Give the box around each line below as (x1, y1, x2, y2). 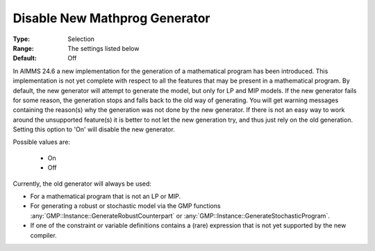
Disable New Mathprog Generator (12, 10, 210, 26)
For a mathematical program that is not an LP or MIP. (30, 192, 181, 201)
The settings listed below (67, 44, 140, 52)
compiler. (30, 231, 57, 239)
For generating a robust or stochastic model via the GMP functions (30, 202, 222, 210)
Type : (12, 35, 31, 43)
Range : (12, 44, 34, 52)
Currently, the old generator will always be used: (12, 179, 152, 188)
